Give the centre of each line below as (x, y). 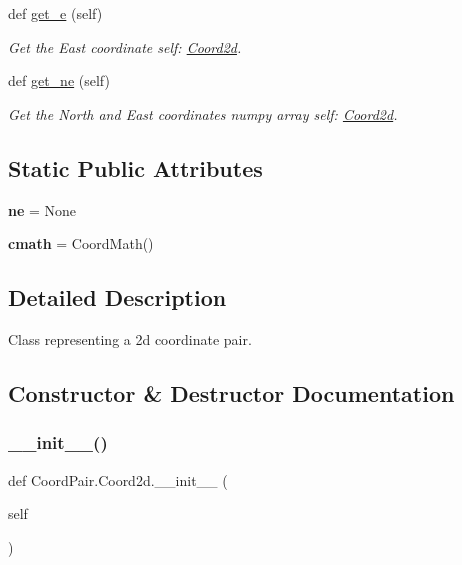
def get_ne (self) (59, 80)
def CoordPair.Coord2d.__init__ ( (118, 479)
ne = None (42, 209)
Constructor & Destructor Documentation (231, 392)
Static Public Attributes (135, 167)
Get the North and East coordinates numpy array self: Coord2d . (203, 113)
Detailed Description (117, 297)
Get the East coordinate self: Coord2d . (125, 46)
